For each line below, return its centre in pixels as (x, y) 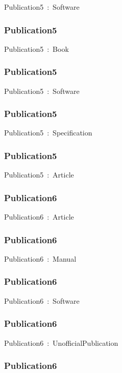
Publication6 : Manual (40, 258)
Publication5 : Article (39, 175)
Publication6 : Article (39, 217)
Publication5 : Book (36, 48)
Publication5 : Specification (48, 133)
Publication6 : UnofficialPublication (61, 342)
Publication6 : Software (42, 300)
